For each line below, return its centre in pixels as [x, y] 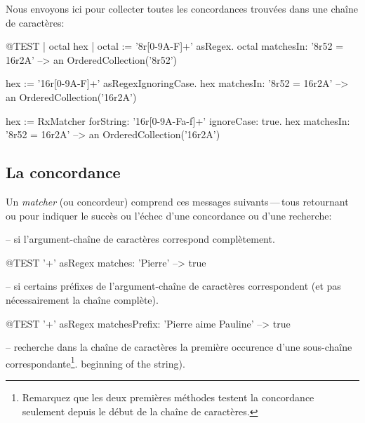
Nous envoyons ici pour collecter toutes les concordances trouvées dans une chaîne [182, 8]
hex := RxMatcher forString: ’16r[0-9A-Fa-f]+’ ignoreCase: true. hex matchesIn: [178, 120]
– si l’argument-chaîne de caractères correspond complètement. [140, 239]
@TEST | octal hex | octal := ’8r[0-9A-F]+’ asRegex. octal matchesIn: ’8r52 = [175, 46]
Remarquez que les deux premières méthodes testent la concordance [168, 397]
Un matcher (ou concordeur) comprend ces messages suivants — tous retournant [177, 201]
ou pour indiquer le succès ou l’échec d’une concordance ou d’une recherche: [169, 215]
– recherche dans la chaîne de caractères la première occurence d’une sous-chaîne [179, 347]
